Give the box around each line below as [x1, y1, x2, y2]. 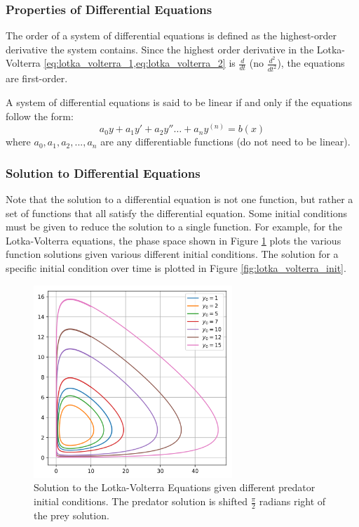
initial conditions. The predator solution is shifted [34, 494, 248, 509]
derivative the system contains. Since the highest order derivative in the [6, 41, 314, 56]
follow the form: [6, 108, 74, 123]
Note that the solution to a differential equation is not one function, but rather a [6, 191, 353, 206]
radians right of [259, 494, 326, 509]
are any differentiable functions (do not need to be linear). [100, 134, 351, 149]
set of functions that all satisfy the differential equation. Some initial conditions [6, 205, 347, 220]
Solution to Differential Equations [6, 164, 201, 181]
